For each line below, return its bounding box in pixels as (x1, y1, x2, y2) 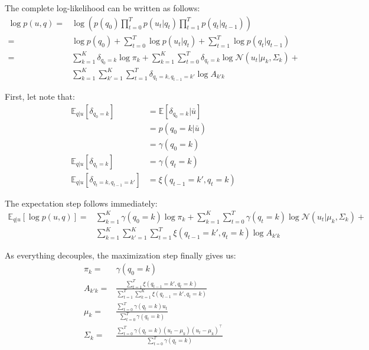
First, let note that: (5, 90, 75, 103)
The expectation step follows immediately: (5, 197, 158, 209)
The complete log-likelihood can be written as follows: (5, 2, 200, 14)
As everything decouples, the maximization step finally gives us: (5, 249, 236, 261)
